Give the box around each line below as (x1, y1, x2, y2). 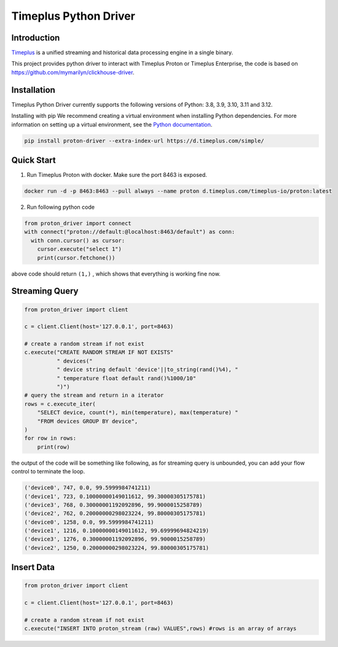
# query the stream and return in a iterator (24, 392, 164, 399)
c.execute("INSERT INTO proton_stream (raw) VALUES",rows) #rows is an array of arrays (24, 625, 297, 632)
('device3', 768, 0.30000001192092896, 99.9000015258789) (24, 501, 203, 508)
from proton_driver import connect (24, 220, 132, 227)
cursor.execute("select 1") (37, 246, 122, 253)
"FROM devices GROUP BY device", (37, 417, 138, 425)
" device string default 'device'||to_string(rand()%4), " (56, 366, 238, 373)
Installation (11, 85, 55, 95)
